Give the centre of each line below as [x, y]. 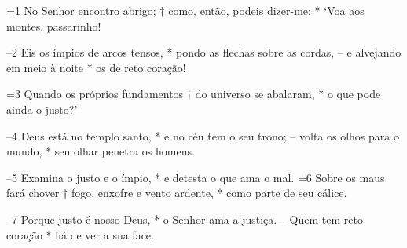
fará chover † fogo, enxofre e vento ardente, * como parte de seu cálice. [177, 193]
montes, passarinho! [54, 26]
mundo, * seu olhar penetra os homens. [101, 151]
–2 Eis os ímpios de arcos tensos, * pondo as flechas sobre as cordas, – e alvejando [204, 52]
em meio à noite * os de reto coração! [96, 67]
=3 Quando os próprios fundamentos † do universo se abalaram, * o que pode [194, 94]
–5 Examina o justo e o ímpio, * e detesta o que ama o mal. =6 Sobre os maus [196, 177]
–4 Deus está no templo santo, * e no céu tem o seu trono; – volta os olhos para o [203, 135]
